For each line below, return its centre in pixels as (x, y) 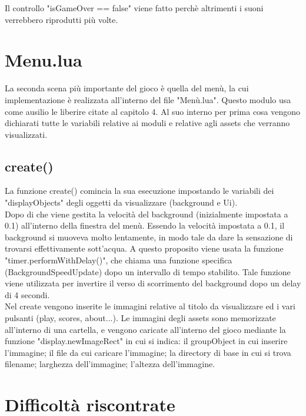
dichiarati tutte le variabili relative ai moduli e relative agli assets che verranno (147, 123)
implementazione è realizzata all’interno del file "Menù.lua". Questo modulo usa (148, 99)
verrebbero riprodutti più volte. (61, 19)
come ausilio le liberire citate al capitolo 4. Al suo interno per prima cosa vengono (153, 111)
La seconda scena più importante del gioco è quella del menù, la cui (127, 88)
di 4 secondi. (27, 294)
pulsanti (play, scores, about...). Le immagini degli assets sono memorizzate (140, 318)
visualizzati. (26, 134)
